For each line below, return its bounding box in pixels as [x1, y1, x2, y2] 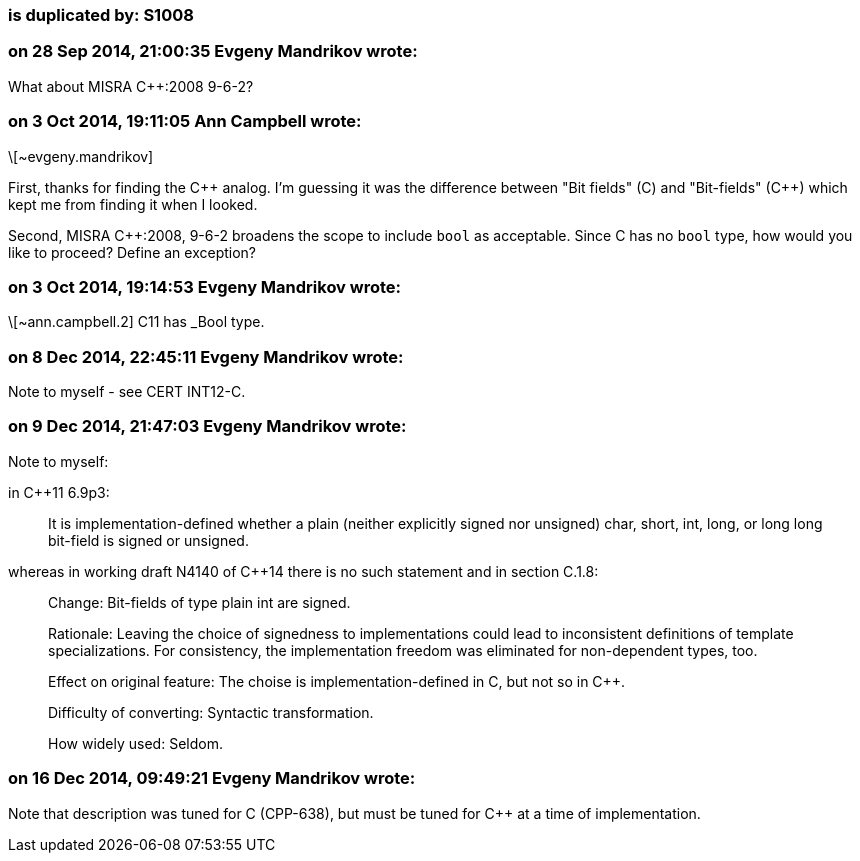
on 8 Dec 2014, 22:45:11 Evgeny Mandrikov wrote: [8, 346, 404, 367]
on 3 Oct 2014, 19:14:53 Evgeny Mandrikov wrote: [8, 276, 402, 297]
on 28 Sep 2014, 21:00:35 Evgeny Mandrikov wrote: [8, 41, 418, 62]
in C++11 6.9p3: [8, 483, 110, 501]
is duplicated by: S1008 [8, 5, 194, 25]
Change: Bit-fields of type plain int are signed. [48, 593, 351, 611]
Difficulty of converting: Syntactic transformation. [48, 703, 374, 721]
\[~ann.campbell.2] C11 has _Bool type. [8, 313, 265, 331]
